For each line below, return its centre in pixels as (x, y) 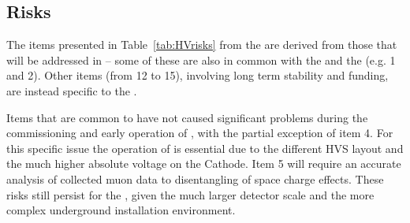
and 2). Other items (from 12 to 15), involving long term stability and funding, (198, 75)
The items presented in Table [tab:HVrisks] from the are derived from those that (202, 45)
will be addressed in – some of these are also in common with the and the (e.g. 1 (201, 59)
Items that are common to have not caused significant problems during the (187, 117)
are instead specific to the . (72, 90)
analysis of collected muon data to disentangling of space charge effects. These (195, 178)
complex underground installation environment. (121, 210)
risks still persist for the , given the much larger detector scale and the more (190, 194)
